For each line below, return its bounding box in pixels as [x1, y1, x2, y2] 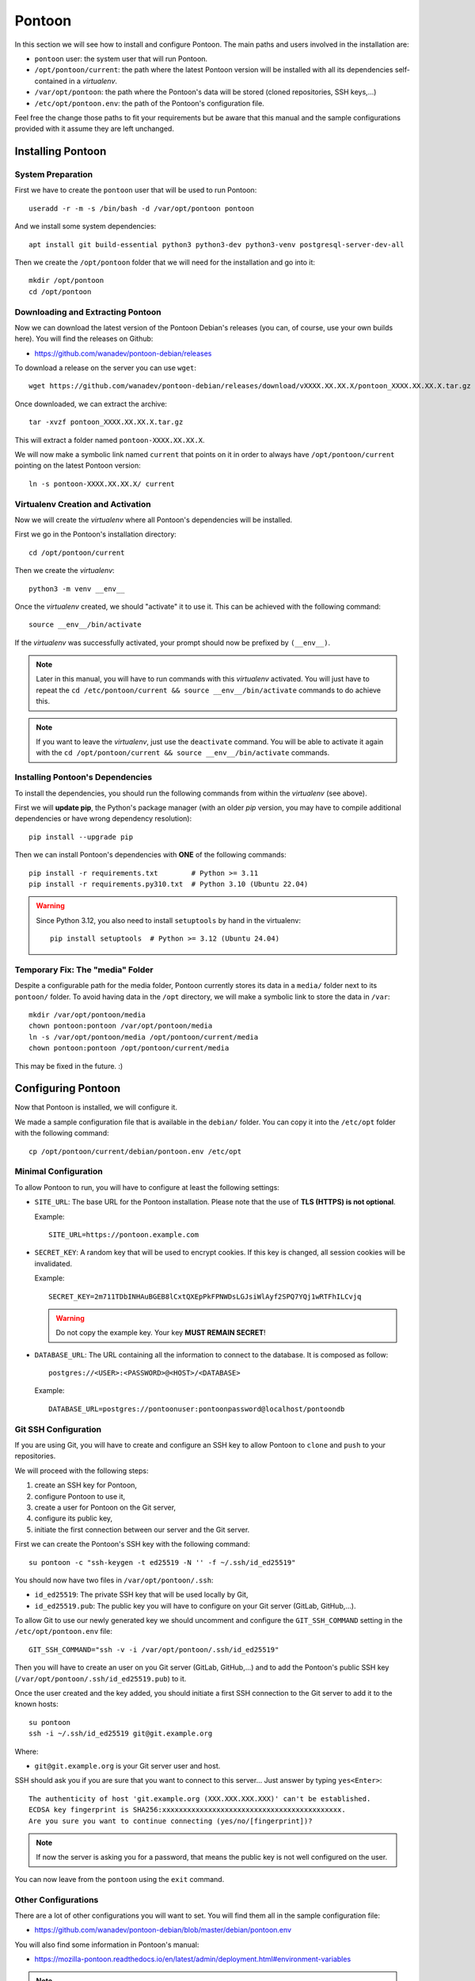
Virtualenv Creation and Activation [14, 498, 151, 510]
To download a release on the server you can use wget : [14, 363, 197, 372]
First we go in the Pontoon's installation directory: [14, 529, 177, 539]
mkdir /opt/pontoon [28, 276, 104, 285]
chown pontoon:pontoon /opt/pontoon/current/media [28, 1044, 230, 1053]
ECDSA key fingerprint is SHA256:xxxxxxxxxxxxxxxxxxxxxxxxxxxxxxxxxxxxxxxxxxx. [28, 1805, 346, 1815]
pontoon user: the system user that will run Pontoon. [34, 54, 208, 63]
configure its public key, [34, 1513, 113, 1523]
